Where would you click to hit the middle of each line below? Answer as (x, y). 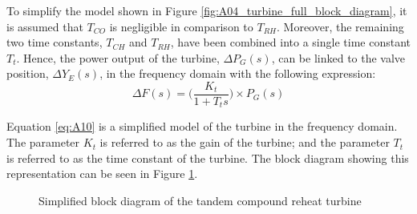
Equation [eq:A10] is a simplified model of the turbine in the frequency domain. (202, 126)
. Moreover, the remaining (340, 26)
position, (28, 73)
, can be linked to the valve (338, 57)
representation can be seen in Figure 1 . (102, 174)
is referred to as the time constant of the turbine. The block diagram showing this (208, 157)
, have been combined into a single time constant (290, 42)
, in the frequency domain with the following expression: (238, 73)
